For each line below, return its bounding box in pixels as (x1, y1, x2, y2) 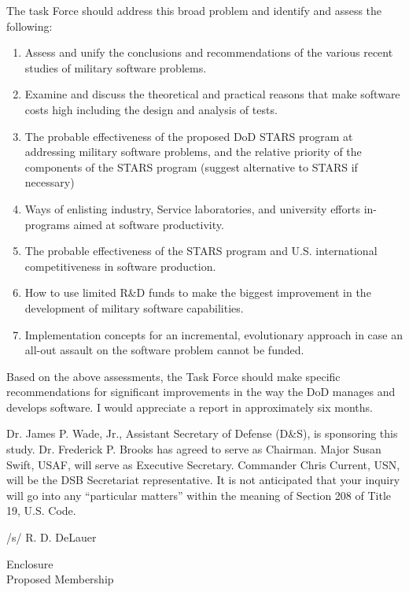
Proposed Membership (6, 571, 114, 587)
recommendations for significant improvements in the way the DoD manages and (6, 383, 396, 400)
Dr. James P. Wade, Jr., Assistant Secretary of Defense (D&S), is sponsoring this (6, 425, 398, 442)
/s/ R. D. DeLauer (6, 529, 97, 546)
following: (6, 17, 53, 34)
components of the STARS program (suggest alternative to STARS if (24, 158, 358, 175)
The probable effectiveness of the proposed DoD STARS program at (24, 128, 353, 144)
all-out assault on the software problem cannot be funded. (24, 342, 304, 358)
